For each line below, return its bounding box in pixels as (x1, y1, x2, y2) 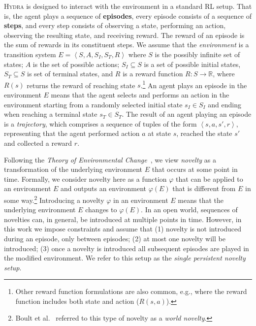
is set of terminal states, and (27, 68, 113, 79)
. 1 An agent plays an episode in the (140, 78, 247, 90)
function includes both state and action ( (15, 295, 139, 306)
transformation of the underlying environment (4, 164, 143, 174)
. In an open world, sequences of (141, 204, 238, 215)
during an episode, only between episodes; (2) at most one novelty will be (4, 233, 225, 243)
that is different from (172, 183, 236, 194)
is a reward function (123, 68, 183, 79)
